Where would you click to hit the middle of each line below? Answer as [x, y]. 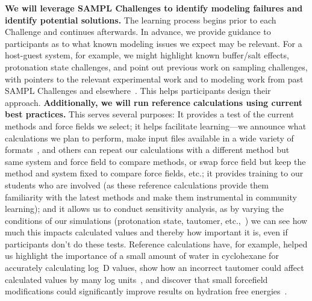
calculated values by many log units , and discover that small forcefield [136, 279]
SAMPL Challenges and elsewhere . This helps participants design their [138, 91]
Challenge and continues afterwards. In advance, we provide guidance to [138, 32]
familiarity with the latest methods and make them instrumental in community [151, 197]
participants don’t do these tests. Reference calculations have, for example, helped [156, 244]
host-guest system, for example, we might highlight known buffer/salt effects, [147, 55]
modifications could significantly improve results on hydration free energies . [146, 291]
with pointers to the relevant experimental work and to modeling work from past [154, 79]
